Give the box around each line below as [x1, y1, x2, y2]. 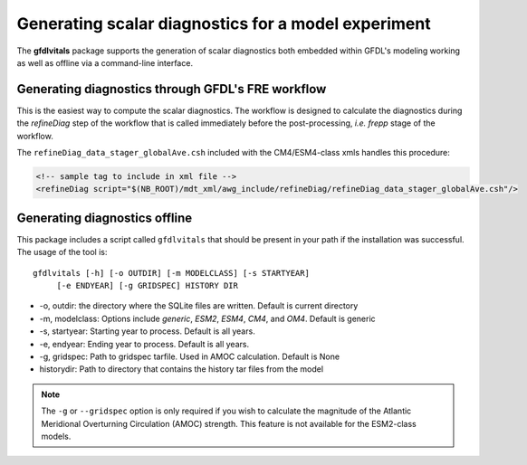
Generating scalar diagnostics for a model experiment [16, 14, 431, 33]
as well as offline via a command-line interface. [16, 57, 194, 68]
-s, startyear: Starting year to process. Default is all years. [39, 326, 255, 337]
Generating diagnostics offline [16, 210, 193, 225]
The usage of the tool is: [16, 247, 108, 258]
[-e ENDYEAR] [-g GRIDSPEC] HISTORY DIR [56, 280, 239, 291]
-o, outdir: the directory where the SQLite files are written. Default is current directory [39, 300, 359, 311]
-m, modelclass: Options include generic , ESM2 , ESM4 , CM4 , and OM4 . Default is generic [39, 313, 376, 324]
